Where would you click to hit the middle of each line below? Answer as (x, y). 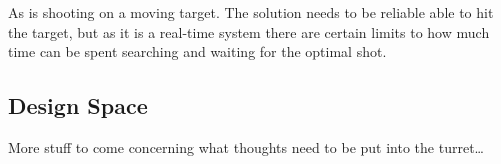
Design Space (78, 105)
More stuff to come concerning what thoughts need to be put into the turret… (246, 146)
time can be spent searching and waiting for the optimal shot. (197, 51)
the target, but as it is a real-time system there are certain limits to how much (249, 31)
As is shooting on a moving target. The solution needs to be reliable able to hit (251, 12)
